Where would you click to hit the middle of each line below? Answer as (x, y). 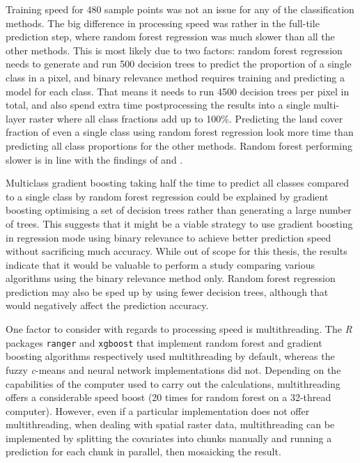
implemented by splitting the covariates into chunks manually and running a (169, 438)
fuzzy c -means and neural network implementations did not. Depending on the (173, 369)
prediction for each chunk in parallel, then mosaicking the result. (143, 452)
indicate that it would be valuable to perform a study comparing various (161, 264)
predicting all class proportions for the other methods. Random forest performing (179, 145)
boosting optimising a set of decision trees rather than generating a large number (179, 210)
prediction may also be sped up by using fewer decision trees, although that (167, 291)
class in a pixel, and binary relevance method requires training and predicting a (175, 77)
